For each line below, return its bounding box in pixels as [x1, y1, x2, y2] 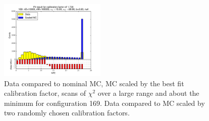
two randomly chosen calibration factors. [4, 107, 130, 118]
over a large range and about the [97, 88, 199, 98]
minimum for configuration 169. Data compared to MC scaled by [4, 97, 205, 108]
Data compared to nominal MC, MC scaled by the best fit [4, 78, 184, 88]
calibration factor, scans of [4, 88, 86, 98]
